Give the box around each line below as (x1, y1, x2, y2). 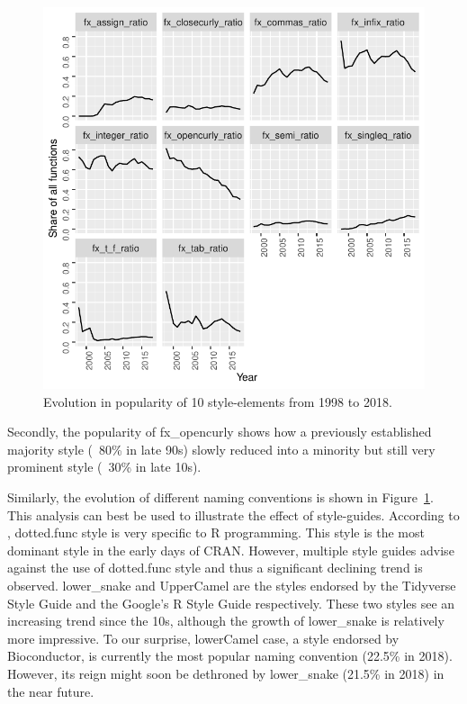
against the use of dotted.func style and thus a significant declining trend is (7, 558, 423, 577)
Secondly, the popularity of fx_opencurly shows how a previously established (7, 422, 432, 441)
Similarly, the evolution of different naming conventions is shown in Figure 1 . (7, 487, 434, 506)
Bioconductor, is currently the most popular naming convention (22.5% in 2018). (7, 646, 453, 665)
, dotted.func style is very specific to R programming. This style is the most (7, 523, 425, 542)
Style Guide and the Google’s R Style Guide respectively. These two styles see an (7, 593, 455, 612)
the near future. (7, 681, 94, 700)
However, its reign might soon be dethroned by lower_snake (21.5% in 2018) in (7, 663, 445, 682)
